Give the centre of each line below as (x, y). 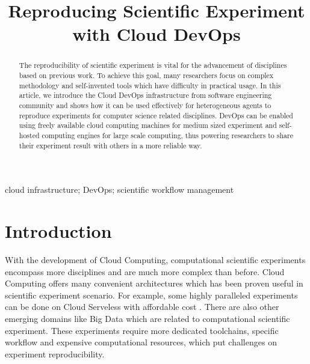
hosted (29, 135)
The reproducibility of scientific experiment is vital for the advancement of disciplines (153, 65)
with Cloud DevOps (157, 34)
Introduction (58, 231)
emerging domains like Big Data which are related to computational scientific (147, 318)
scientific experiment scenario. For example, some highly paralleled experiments (151, 295)
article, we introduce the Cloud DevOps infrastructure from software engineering (145, 95)
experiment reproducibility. (55, 353)
